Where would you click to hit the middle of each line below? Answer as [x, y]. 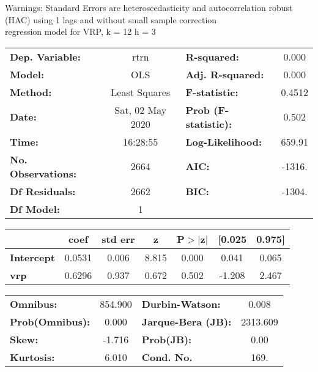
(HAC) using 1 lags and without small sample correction [111, 19]
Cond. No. [167, 357]
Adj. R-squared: [225, 74]
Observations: [43, 173]
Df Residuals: [43, 191]
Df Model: [35, 209]
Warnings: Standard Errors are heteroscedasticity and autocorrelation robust [149, 7]
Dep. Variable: [45, 56]
